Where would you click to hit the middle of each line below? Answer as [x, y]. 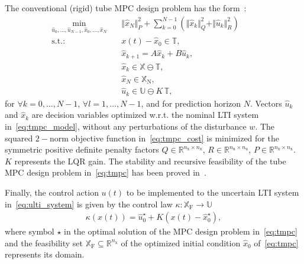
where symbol [30, 231]
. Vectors [266, 103]
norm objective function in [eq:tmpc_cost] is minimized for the [164, 138]
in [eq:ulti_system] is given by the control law [89, 204]
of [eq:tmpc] [276, 242]
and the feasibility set [44, 242]
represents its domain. [45, 254]
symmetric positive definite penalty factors [82, 149]
